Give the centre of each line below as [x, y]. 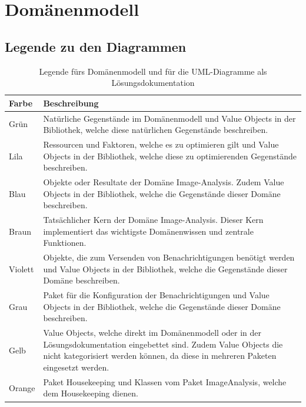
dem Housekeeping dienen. [91, 393]
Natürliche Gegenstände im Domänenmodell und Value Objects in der [169, 118]
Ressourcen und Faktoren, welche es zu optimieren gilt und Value [161, 144]
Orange [22, 387]
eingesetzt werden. [76, 367]
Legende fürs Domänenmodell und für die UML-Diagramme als [153, 71]
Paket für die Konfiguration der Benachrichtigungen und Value [156, 295]
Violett [21, 268]
